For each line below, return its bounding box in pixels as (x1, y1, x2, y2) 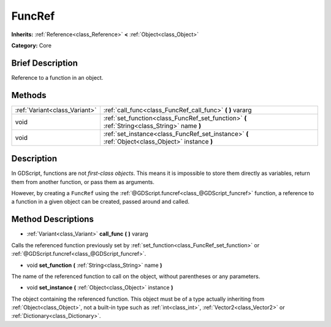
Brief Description (11, 58, 78, 68)
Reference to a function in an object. (11, 74, 104, 81)
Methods (11, 90, 47, 101)
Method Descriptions (11, 214, 94, 225)
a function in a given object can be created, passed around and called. (11, 198, 190, 206)
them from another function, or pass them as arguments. (11, 178, 154, 185)
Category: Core (11, 42, 52, 49)
